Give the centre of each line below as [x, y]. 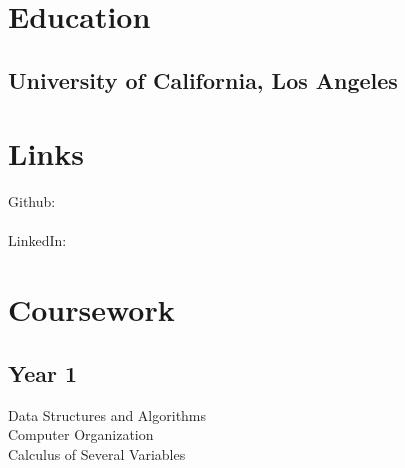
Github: [32, 201]
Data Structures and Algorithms [107, 414]
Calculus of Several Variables [97, 453]
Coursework [91, 309]
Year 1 [43, 372]
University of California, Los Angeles [203, 79]
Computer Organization [81, 434]
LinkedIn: [37, 240]
